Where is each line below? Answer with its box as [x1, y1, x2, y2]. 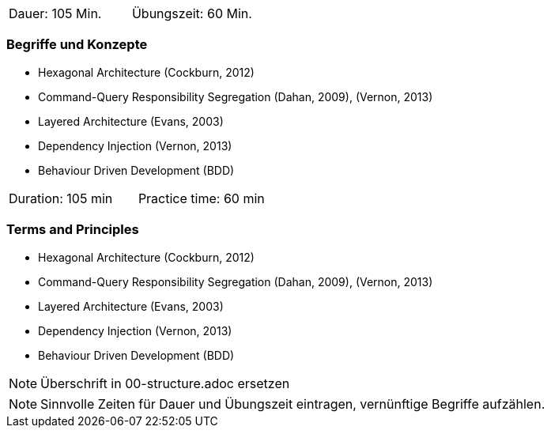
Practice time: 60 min [138, 190, 265, 206]
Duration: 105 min [9, 190, 113, 206]
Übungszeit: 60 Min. [131, 6, 252, 21]
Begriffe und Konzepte [6, 36, 148, 53]
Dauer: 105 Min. [9, 6, 102, 21]
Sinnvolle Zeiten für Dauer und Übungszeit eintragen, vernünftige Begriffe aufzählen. [40, 395, 545, 412]
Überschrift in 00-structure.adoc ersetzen [40, 375, 290, 391]
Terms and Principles [6, 221, 139, 238]
